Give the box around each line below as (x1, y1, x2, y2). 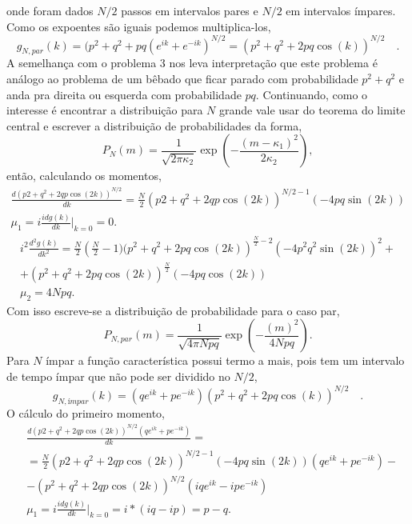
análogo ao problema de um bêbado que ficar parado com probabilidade (6, 70, 358, 87)
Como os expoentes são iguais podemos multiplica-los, (6, 18, 271, 34)
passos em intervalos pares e (121, 2, 258, 18)
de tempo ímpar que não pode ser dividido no (6, 367, 230, 384)
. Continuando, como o (255, 86, 368, 102)
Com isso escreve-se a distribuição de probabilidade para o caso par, (6, 302, 340, 318)
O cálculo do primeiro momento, (6, 404, 166, 421)
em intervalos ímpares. (286, 2, 396, 18)
